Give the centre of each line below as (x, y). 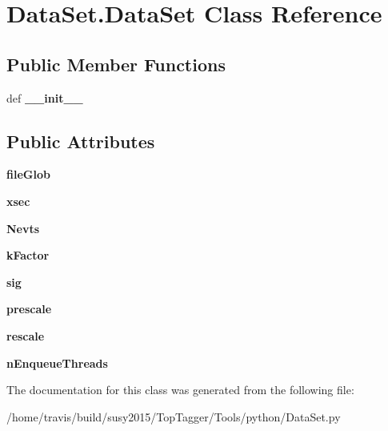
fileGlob (28, 174)
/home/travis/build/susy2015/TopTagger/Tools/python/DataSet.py (174, 416)
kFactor (28, 255)
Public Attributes (81, 141)
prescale (29, 309)
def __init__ (45, 97)
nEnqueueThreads (57, 363)
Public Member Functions (116, 64)
